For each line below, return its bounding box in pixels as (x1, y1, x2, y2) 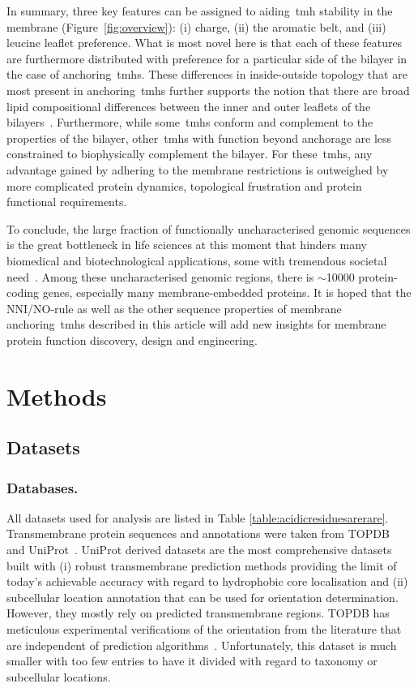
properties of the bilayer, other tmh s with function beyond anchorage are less (6, 129, 392, 146)
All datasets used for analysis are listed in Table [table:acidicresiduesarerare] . (6, 509, 389, 526)
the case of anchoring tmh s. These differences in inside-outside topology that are (6, 66, 407, 83)
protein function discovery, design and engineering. (6, 331, 258, 348)
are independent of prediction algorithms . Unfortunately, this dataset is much (6, 636, 397, 653)
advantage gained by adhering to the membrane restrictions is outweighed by (6, 161, 389, 178)
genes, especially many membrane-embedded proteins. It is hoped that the (42, 284, 412, 301)
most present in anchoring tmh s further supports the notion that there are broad (6, 81, 410, 98)
